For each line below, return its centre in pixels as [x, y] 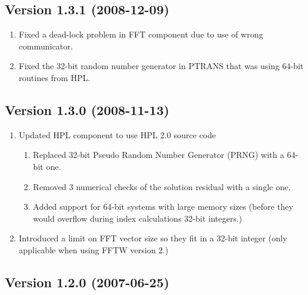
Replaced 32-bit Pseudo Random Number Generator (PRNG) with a [158, 155]
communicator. [46, 46]
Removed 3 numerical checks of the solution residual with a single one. [162, 186]
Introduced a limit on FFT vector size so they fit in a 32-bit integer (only [153, 238]
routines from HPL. [55, 77]
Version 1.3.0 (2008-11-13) [87, 109]
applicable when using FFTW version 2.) [94, 249]
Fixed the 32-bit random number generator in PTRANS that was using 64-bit [161, 66]
